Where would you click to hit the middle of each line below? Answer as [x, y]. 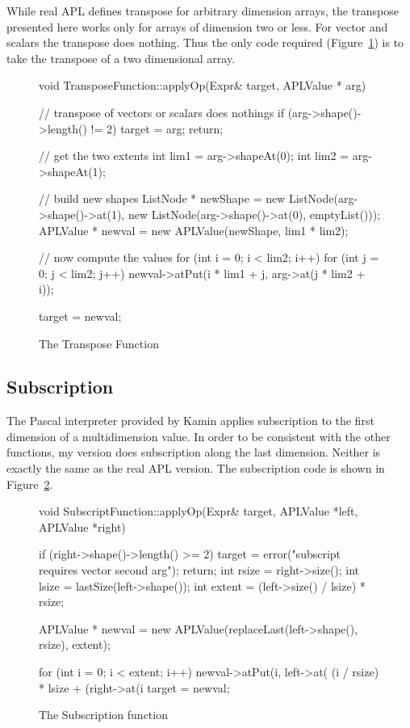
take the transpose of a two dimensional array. [121, 58]
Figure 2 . [30, 484]
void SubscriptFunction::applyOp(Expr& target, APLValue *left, [199, 511]
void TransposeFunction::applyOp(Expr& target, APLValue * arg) [203, 85]
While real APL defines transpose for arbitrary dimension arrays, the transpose [203, 11]
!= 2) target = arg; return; [157, 128]
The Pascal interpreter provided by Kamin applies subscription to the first [190, 421]
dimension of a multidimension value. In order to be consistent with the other [199, 436]
